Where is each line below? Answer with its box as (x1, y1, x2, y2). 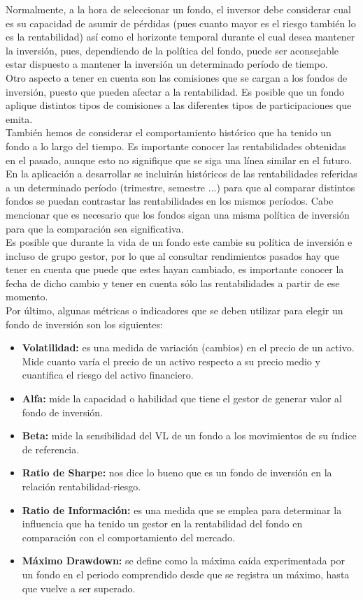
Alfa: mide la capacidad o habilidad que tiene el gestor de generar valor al (22, 391, 342, 406)
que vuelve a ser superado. (22, 580, 136, 595)
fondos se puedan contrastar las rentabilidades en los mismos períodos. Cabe (6, 193, 334, 208)
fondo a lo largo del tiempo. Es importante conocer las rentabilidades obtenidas (6, 138, 346, 153)
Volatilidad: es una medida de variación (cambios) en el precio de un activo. (22, 340, 355, 355)
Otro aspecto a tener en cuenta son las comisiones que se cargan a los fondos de (6, 70, 348, 85)
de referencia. (22, 441, 80, 456)
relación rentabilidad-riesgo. (22, 479, 141, 493)
